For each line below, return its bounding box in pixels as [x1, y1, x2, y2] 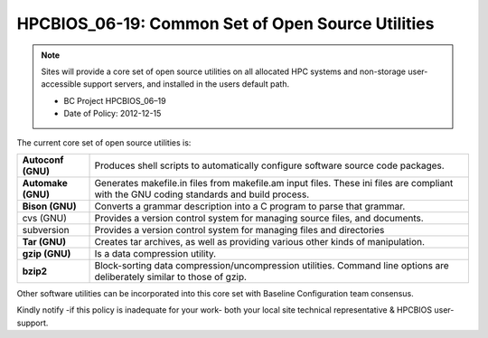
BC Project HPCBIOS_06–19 [63, 95, 166, 106]
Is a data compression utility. [94, 247, 217, 259]
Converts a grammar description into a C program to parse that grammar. [94, 200, 406, 212]
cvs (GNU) [22, 211, 68, 224]
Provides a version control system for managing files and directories [94, 223, 385, 236]
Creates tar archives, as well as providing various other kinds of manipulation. [94, 235, 425, 248]
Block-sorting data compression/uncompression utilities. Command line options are [94, 258, 449, 271]
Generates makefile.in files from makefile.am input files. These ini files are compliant [94, 176, 454, 189]
